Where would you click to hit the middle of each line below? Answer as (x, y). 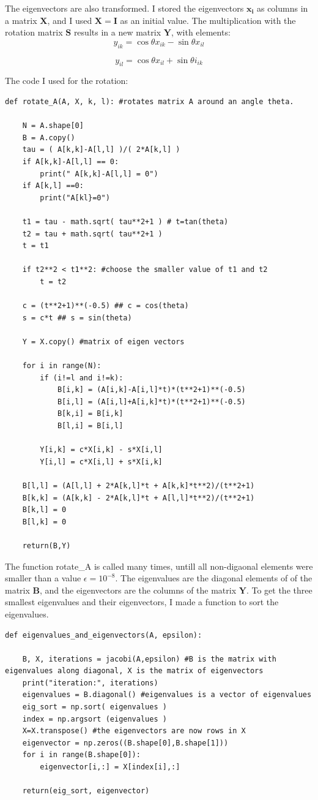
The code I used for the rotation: (67, 81)
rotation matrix (34, 32)
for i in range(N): (62, 366)
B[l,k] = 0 (44, 522)
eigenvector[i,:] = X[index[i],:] (110, 767)
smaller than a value (43, 578)
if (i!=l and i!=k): (82, 378)
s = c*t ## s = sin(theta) (77, 318)
